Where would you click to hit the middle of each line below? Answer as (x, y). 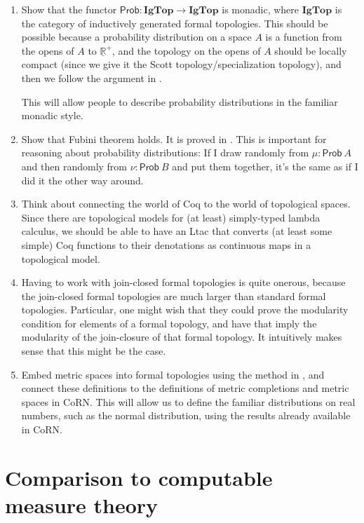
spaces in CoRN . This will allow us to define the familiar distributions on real (188, 401)
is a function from (304, 37)
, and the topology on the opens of (186, 50)
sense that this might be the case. (94, 351)
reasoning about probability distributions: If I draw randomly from (165, 152)
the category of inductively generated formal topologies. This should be (175, 23)
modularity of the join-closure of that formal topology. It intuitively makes (182, 337)
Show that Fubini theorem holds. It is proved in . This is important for (174, 138)
